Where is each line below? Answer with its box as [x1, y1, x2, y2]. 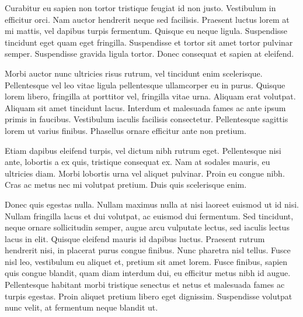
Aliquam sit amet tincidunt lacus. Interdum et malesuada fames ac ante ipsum [5, 101, 286, 113]
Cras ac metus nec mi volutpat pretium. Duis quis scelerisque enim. [5, 178, 247, 191]
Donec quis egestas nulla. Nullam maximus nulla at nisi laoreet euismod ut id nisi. [5, 198, 299, 210]
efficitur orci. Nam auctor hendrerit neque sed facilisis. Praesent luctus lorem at [5, 13, 290, 25]
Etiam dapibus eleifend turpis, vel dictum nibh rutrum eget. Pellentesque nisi [5, 144, 281, 156]
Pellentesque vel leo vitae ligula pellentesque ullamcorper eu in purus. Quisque [5, 78, 285, 91]
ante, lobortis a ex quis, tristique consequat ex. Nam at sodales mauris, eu [5, 156, 270, 168]
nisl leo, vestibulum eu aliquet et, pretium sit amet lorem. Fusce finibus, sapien [5, 255, 288, 267]
